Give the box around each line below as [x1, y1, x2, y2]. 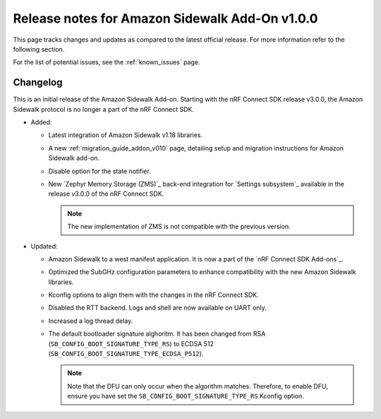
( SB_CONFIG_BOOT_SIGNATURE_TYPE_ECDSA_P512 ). [48, 350, 204, 358]
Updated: [30, 242, 58, 250]
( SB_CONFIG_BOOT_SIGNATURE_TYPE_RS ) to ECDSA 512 [48, 339, 214, 348]
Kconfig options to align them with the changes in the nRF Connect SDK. [48, 290, 259, 300]
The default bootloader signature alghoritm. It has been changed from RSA [48, 329, 266, 338]
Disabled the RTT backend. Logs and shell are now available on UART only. [48, 304, 267, 312]
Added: [30, 118, 52, 126]
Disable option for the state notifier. [48, 167, 151, 175]
